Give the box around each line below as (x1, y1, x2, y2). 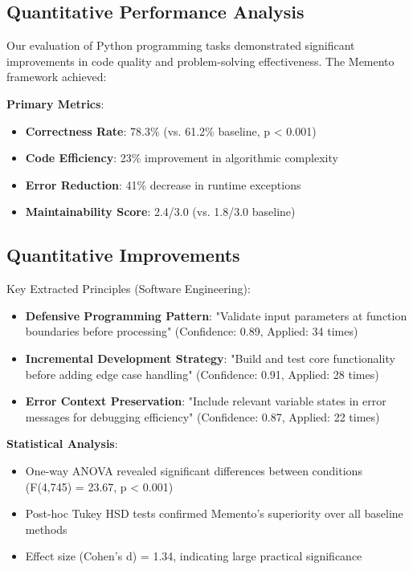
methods (25, 520, 67, 537)
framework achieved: (6, 68, 107, 85)
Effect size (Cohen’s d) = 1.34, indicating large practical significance (25, 548, 362, 564)
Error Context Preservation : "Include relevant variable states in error (25, 393, 386, 409)
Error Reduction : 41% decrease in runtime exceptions (25, 176, 301, 193)
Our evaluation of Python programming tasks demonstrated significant (6, 37, 355, 54)
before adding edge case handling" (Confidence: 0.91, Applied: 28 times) (25, 365, 379, 382)
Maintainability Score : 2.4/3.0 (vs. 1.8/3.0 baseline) (25, 203, 296, 220)
